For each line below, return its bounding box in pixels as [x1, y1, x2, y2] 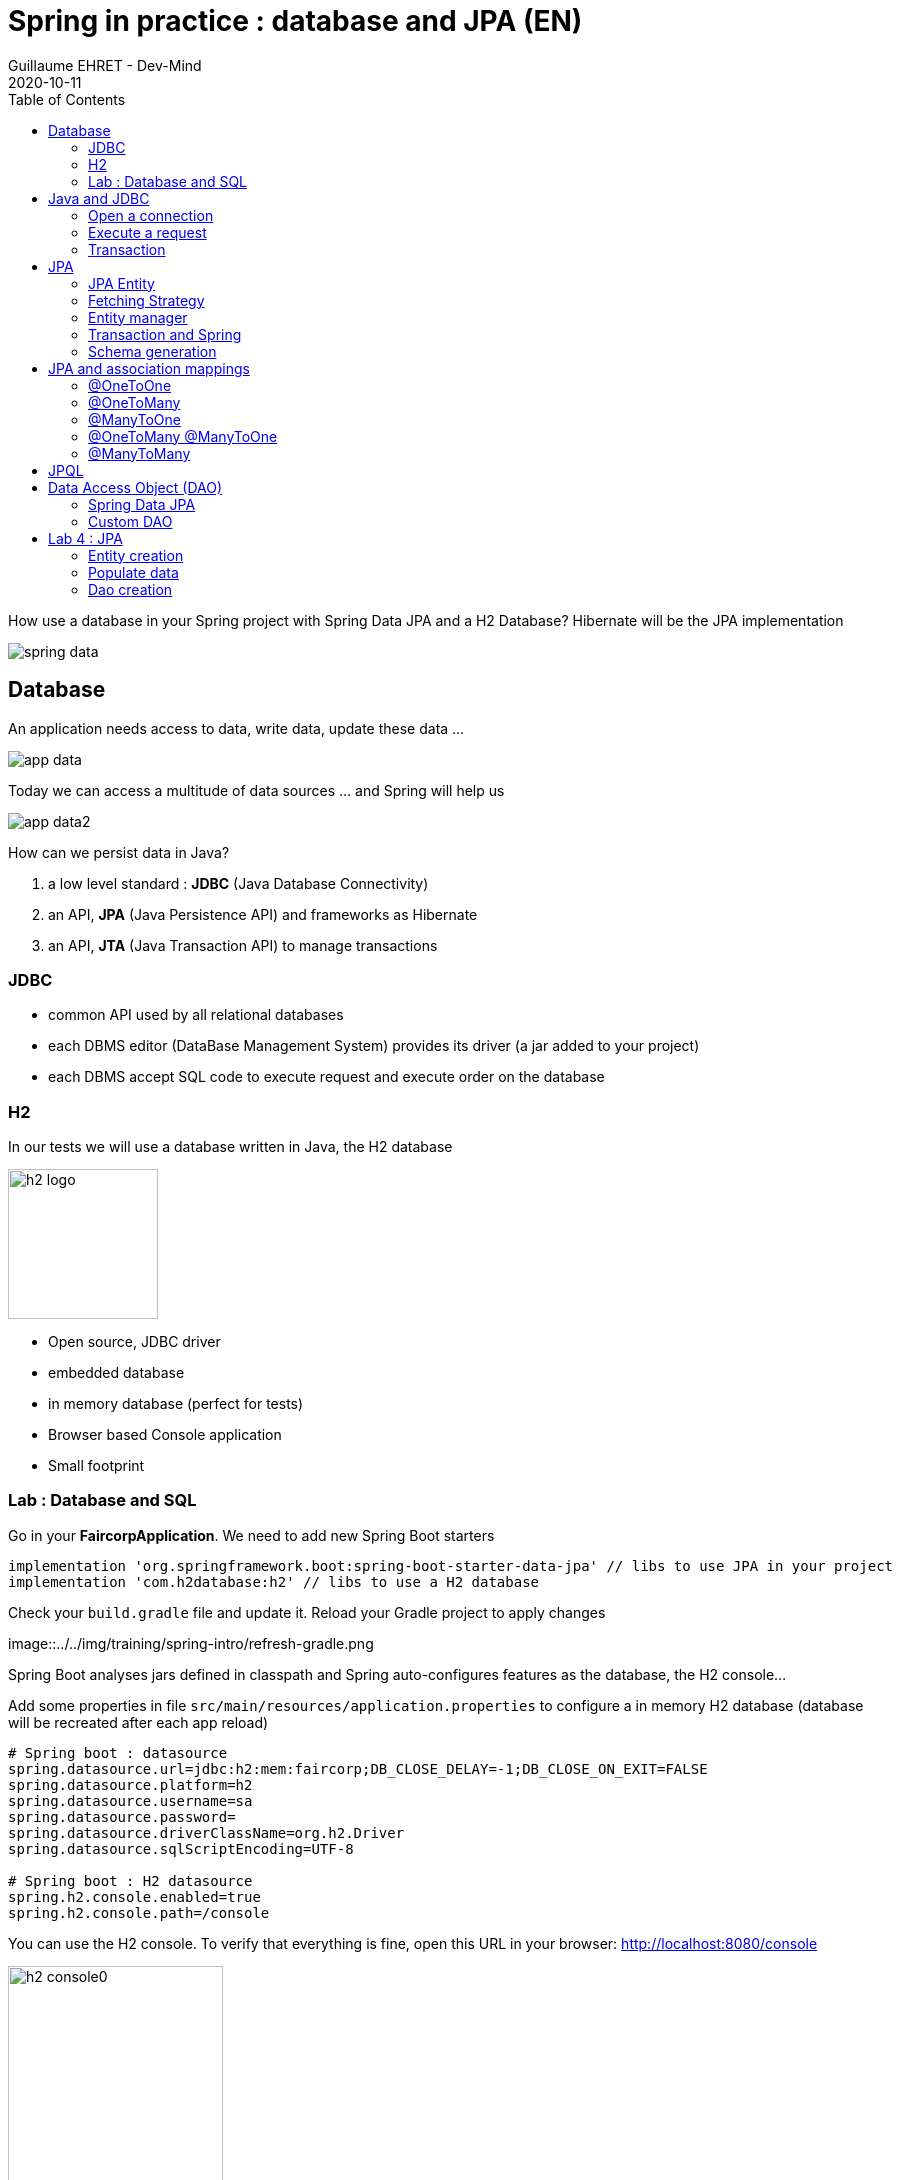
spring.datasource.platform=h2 [8, 1776, 253, 1793]
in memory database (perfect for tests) [48, 1395, 304, 1413]
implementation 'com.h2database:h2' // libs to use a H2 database [8, 1573, 540, 1590]
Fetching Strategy [88, 291, 205, 309]
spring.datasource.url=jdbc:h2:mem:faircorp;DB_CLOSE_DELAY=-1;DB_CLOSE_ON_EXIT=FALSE [8, 1760, 708, 1777]
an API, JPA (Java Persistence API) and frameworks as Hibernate [48, 905, 478, 923]
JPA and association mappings [48, 359, 250, 377]
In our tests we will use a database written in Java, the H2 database [8, 1138, 453, 1156]
